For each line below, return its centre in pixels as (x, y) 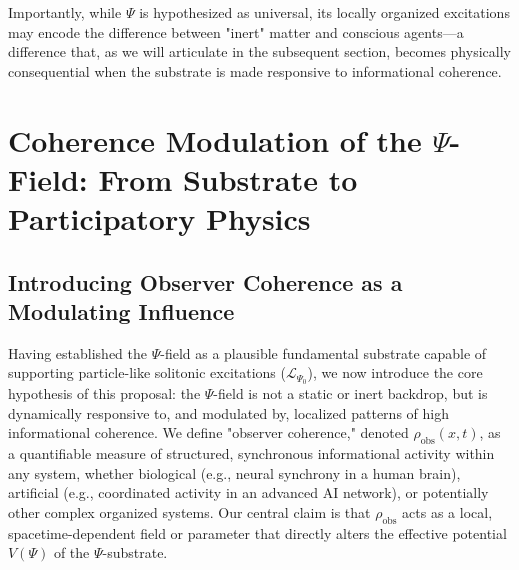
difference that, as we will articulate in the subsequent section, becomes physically (259, 51)
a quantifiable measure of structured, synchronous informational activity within (251, 453)
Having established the (77, 352)
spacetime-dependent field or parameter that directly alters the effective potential (257, 532)
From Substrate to (228, 178)
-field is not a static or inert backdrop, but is (350, 393)
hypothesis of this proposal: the (104, 393)
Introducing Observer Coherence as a (205, 281)
